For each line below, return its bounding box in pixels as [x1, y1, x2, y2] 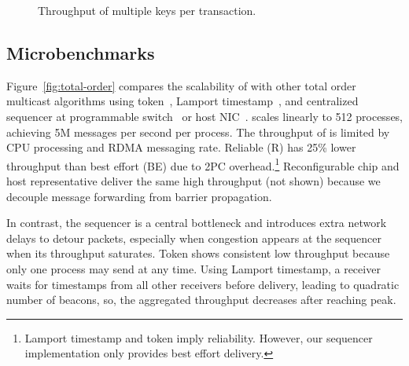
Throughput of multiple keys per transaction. [38, 2, 256, 18]
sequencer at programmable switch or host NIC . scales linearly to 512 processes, [6, 108, 403, 124]
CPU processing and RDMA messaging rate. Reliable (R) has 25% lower [6, 139, 356, 156]
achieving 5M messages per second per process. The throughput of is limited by [6, 123, 390, 140]
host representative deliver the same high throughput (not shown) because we [6, 173, 381, 189]
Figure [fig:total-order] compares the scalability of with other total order [6, 77, 356, 93]
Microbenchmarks [6, 40, 155, 64]
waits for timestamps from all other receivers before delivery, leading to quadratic [6, 276, 400, 292]
